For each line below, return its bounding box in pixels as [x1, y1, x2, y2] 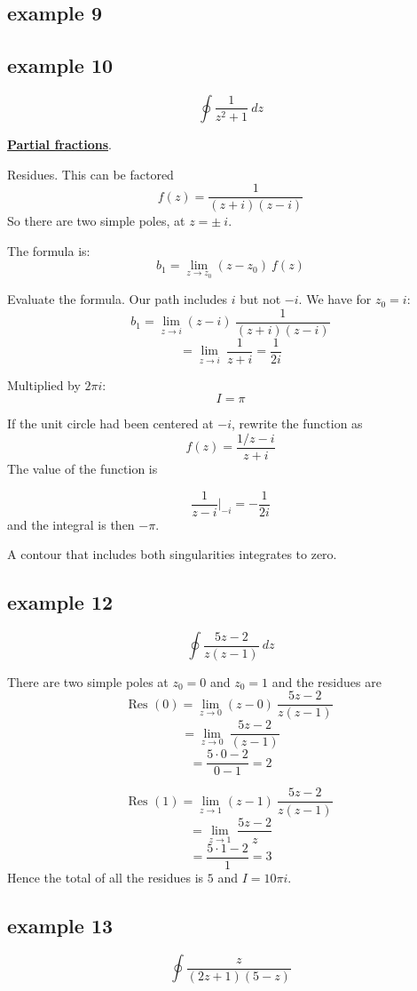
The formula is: [7, 241, 90, 260]
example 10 [7, 52, 114, 79]
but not [240, 290, 281, 308]
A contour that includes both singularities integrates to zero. [7, 545, 337, 563]
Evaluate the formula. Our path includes [7, 290, 228, 308]
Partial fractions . [7, 134, 112, 153]
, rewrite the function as [232, 414, 363, 433]
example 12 [7, 588, 114, 616]
